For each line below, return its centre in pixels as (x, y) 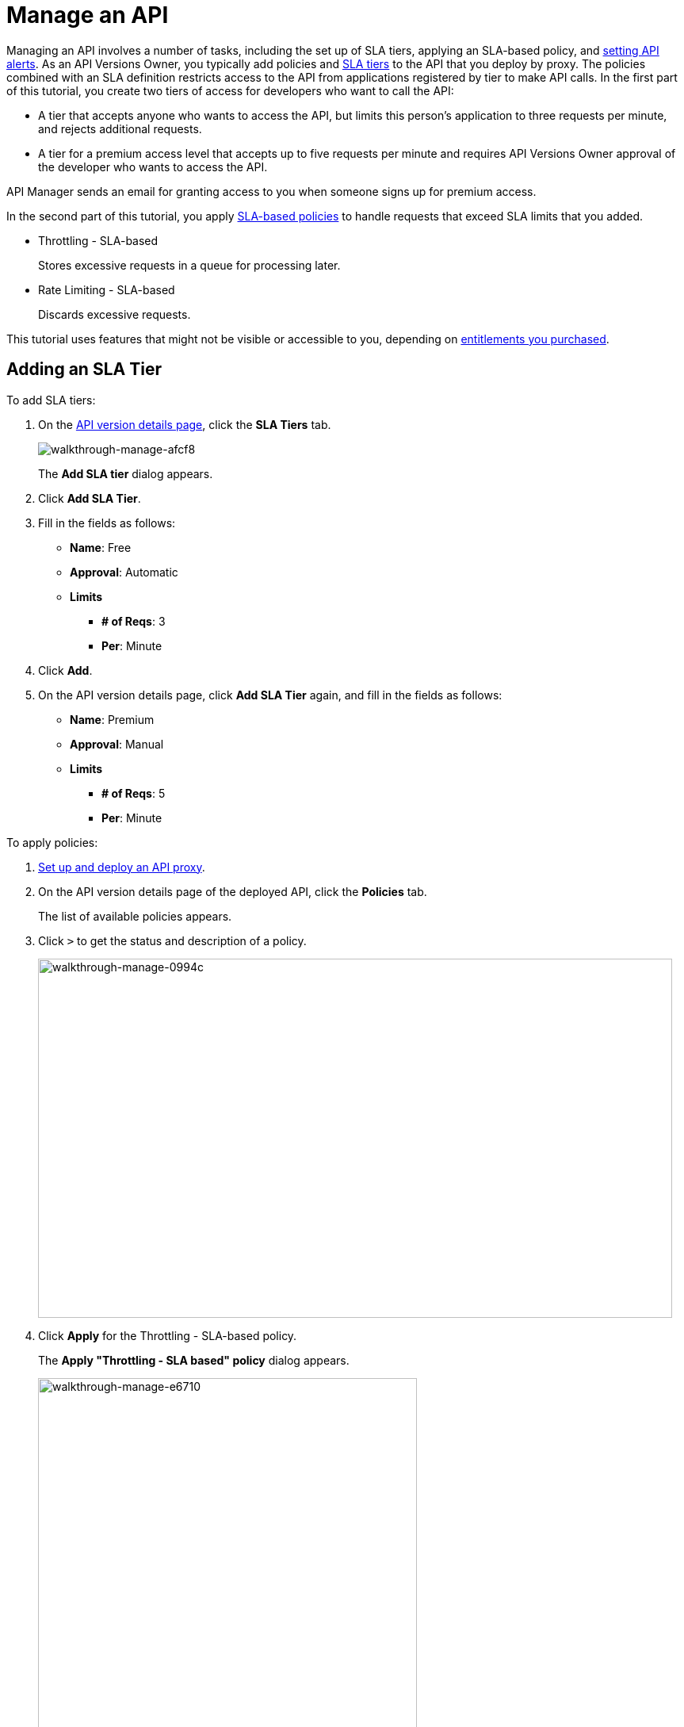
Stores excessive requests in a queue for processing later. (189, 265)
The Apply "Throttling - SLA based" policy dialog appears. (194, 1360)
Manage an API (88, 15)
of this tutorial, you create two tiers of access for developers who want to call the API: (230, 90)
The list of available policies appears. (135, 916)
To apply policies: (52, 842)
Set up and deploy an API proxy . (122, 867)
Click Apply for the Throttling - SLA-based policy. (168, 1335)
